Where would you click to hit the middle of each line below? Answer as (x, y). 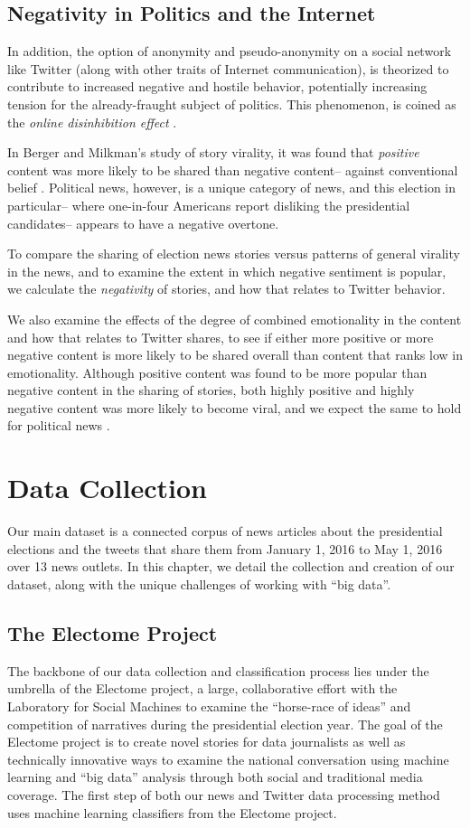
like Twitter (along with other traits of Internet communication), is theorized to (228, 68)
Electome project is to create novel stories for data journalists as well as (207, 742)
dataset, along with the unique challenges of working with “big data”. (199, 583)
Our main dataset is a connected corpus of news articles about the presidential (225, 531)
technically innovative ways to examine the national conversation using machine (228, 759)
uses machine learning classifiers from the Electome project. (172, 812)
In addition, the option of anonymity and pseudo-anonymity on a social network (230, 51)
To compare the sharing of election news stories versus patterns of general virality (234, 254)
